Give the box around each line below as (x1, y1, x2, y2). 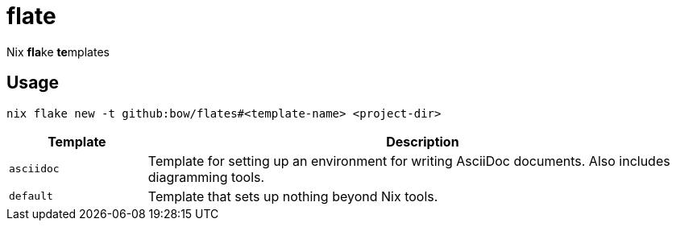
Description (386, 133, 459, 150)
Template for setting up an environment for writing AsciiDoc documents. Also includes (147, 152, 670, 169)
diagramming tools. (147, 168, 265, 185)
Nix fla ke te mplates (6, 44, 110, 59)
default (9, 190, 53, 203)
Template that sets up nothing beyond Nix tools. (147, 188, 438, 204)
